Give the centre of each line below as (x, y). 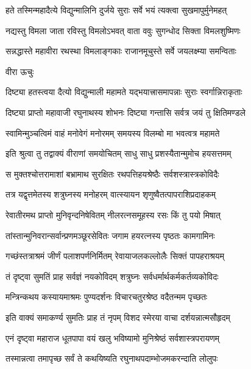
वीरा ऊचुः (20, 71)
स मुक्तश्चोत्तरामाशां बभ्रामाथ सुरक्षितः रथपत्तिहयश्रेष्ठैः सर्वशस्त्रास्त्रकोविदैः (112, 174)
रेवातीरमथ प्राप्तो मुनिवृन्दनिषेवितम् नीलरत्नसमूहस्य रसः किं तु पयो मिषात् (113, 214)
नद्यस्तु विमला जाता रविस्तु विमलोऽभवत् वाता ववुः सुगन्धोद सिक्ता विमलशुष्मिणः (123, 30)
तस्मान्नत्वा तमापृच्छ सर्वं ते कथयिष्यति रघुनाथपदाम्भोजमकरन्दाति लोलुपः (112, 358)
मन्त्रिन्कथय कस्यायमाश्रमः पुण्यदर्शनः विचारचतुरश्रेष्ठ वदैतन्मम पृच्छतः (107, 297)
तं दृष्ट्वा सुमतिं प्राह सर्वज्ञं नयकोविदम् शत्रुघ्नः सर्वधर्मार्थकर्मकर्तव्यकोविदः (112, 276)
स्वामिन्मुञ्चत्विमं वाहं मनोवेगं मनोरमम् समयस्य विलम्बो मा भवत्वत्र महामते (113, 133)
